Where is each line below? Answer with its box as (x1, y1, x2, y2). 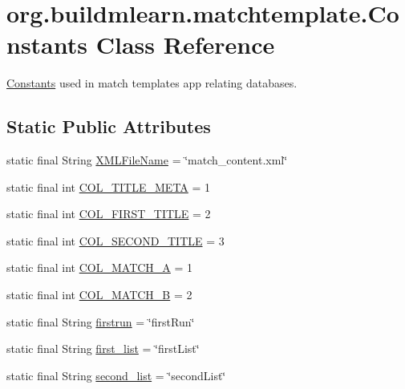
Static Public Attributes (6, 114, 211, 139)
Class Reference (95, 28, 275, 61)
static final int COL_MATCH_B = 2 (6, 286, 192, 303)
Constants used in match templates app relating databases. (6, 75, 298, 91)
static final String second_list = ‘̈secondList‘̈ (6, 367, 226, 383)
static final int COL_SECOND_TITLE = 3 (6, 232, 225, 249)
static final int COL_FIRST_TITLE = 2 (6, 205, 211, 222)
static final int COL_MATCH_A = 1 (6, 259, 193, 276)
